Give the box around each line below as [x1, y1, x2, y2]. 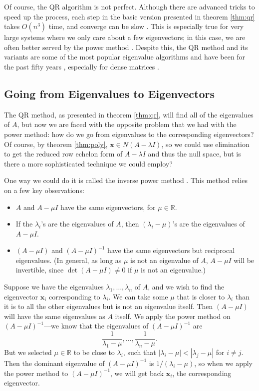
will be [234, 254, 255, 265]
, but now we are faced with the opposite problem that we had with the [17, 119, 237, 129]
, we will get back [110, 367, 164, 378]
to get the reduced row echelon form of [4, 148, 123, 159]
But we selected [4, 346, 52, 357]
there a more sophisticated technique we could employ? [4, 158, 173, 168]
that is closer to [177, 291, 225, 301]
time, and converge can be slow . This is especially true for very [48, 21, 244, 31]
